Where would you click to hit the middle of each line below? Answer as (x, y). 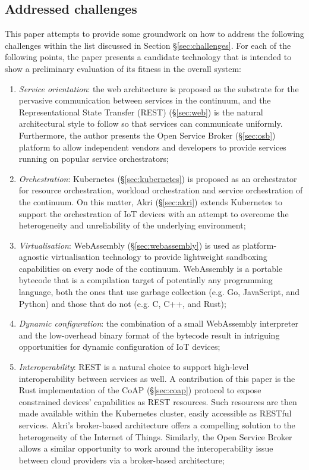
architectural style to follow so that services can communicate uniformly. (151, 123)
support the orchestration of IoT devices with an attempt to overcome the (154, 213)
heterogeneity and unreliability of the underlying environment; (132, 225)
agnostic (34, 257)
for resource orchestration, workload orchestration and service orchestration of (161, 190)
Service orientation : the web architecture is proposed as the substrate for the (159, 88)
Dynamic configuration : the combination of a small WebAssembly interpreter (158, 323)
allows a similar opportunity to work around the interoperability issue (146, 448)
